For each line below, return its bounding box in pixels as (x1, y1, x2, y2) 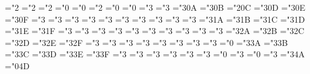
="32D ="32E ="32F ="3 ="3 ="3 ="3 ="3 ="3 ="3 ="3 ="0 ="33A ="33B (5, 36, 288, 48)
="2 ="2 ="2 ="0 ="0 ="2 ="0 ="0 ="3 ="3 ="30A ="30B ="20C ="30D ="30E (5, 1, 305, 13)
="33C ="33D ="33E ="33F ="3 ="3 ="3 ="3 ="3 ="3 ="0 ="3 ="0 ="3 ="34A (5, 48, 305, 60)
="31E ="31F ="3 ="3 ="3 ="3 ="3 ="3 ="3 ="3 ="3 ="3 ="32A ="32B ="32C (5, 24, 305, 37)
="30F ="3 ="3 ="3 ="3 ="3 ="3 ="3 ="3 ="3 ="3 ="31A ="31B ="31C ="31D (5, 13, 305, 25)
